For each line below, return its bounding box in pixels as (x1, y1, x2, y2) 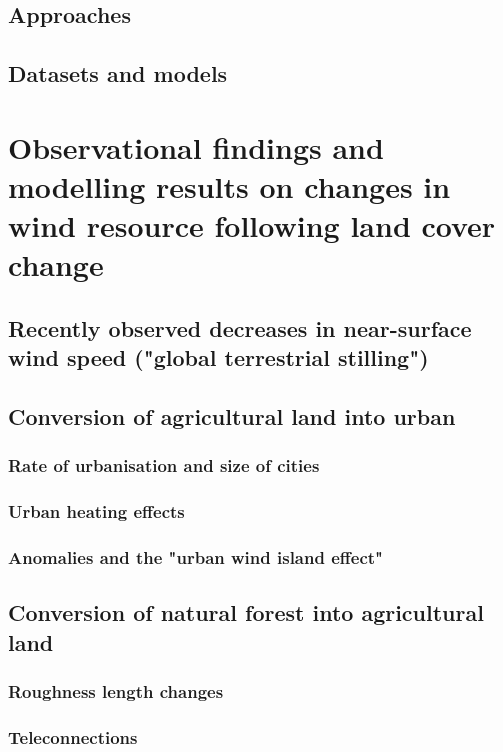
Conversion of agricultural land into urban (8, 401, 456, 432)
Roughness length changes (8, 679, 224, 704)
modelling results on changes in (8, 165, 451, 206)
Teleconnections (8, 724, 138, 749)
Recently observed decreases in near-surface (8, 312, 472, 343)
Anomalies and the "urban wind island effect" (8, 545, 383, 570)
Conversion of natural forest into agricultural (8, 597, 484, 628)
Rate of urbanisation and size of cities (8, 453, 320, 478)
